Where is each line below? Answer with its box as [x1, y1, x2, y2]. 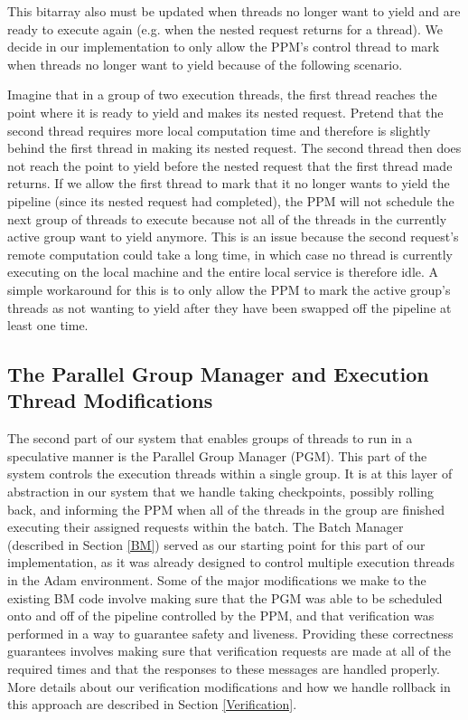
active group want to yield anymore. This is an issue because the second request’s [7, 227, 459, 246]
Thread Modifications [7, 386, 213, 414]
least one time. [7, 316, 89, 335]
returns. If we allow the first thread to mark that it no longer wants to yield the [7, 174, 450, 193]
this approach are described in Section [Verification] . [7, 695, 297, 714]
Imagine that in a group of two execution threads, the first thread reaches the [7, 85, 437, 104]
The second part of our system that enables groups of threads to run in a [7, 429, 413, 448]
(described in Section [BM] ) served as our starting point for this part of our [7, 535, 426, 554]
